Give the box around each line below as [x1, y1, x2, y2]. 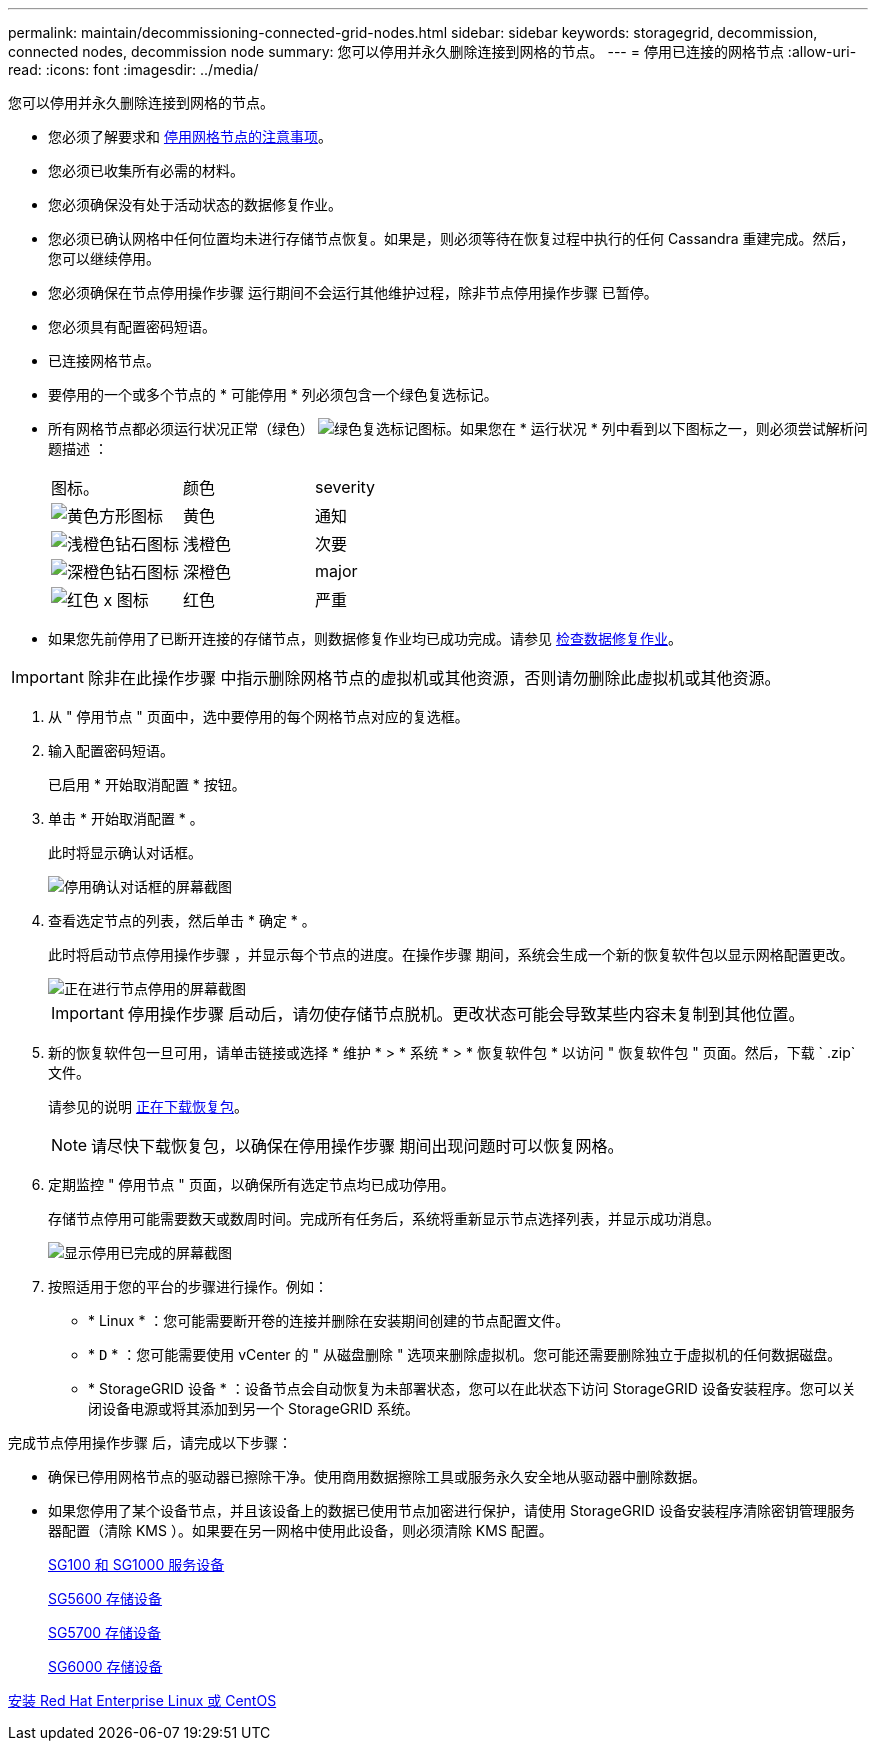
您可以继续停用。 [48, 250, 160, 267]
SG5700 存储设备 [48, 1624, 162, 1641]
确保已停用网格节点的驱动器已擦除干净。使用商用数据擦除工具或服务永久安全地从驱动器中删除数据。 [48, 1468, 706, 1485]
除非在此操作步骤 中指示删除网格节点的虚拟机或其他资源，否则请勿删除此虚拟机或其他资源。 [87, 668, 781, 688]
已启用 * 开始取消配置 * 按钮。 [48, 776, 246, 793]
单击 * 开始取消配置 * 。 [48, 810, 204, 827]
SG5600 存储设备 [48, 1590, 163, 1607]
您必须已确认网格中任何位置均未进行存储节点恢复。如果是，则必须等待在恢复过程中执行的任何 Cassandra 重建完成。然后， [48, 230, 855, 247]
